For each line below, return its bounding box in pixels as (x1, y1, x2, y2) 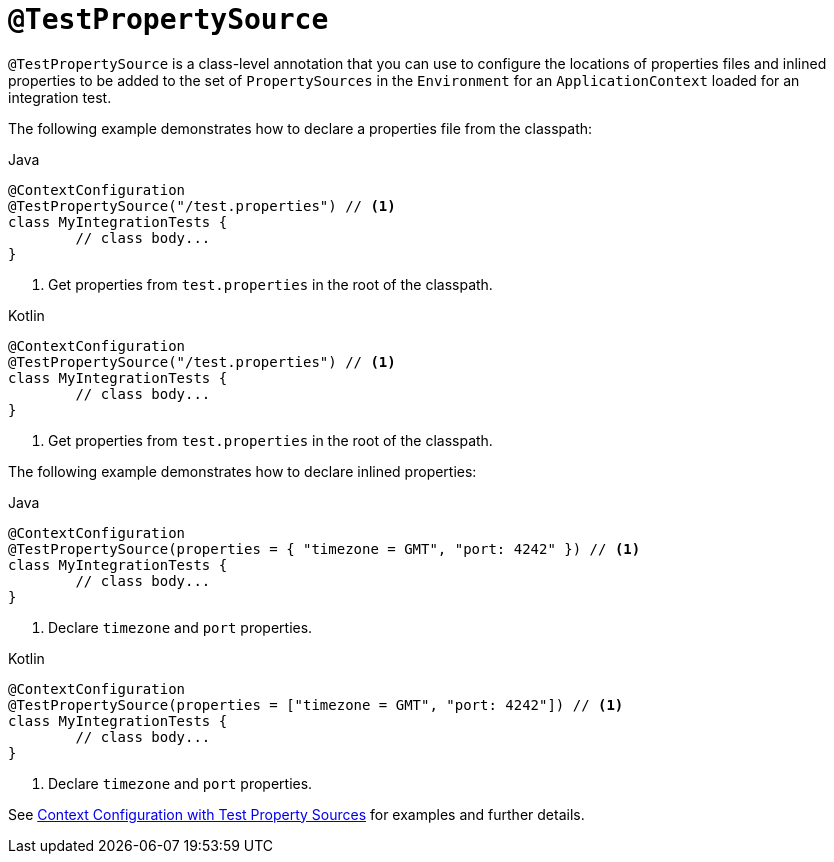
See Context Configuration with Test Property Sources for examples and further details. (8, 805, 585, 823)
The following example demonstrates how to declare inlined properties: (8, 462, 477, 480)
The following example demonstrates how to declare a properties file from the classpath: (8, 119, 593, 137)
